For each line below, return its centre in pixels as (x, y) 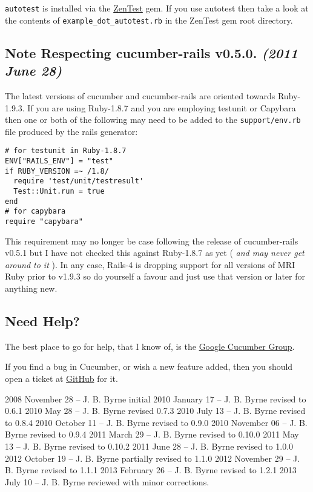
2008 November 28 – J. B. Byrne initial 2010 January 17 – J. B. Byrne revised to (156, 399)
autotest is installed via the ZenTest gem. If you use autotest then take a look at (157, 8)
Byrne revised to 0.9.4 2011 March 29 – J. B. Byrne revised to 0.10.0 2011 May (152, 434)
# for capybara (35, 212)
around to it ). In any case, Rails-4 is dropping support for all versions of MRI (150, 264)
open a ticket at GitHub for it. (61, 378)
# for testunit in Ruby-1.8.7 (66, 151)
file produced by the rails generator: (71, 131)
